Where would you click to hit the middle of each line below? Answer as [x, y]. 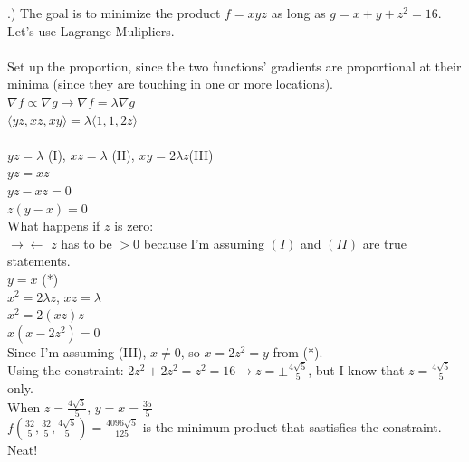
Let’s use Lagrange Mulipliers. [91, 30]
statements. [39, 261]
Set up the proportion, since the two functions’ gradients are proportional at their [234, 66]
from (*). [298, 351]
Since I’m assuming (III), [77, 351]
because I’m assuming [204, 243]
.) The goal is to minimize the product [114, 13]
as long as [298, 13]
